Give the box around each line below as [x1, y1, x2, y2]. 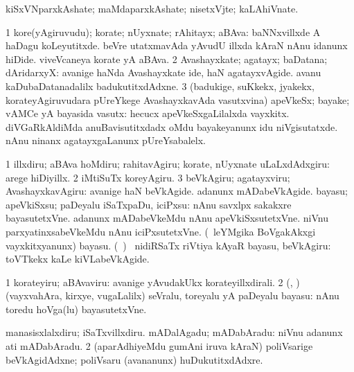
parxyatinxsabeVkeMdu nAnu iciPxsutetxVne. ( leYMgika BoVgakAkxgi [6, 224, 316, 238]
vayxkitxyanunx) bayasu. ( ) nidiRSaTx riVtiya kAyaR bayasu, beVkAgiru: [6, 238, 331, 252]
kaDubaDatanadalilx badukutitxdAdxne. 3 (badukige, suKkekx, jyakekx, [6, 78, 315, 93]
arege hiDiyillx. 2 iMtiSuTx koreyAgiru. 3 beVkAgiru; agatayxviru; [6, 170, 290, 184]
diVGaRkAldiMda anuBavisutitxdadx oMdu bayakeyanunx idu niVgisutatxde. [6, 119, 338, 134]
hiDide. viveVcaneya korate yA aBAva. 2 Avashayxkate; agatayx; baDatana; [6, 51, 328, 66]
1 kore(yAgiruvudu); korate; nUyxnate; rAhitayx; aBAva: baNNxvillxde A [6, 24, 321, 39]
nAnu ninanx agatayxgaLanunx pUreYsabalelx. [6, 133, 206, 148]
